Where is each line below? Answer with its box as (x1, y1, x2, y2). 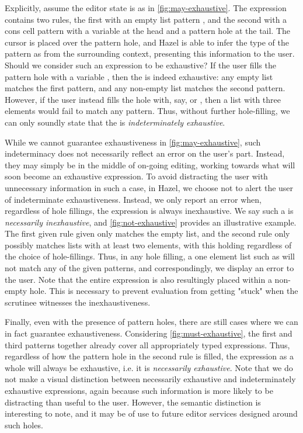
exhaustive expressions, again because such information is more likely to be (5, 384, 273, 396)
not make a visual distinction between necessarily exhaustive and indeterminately (5, 373, 296, 385)
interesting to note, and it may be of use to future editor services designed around (5, 407, 298, 420)
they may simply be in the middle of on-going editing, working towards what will (5, 158, 295, 171)
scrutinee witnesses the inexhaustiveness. (5, 296, 151, 308)
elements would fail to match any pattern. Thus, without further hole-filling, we (5, 105, 290, 117)
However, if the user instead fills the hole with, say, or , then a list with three (5, 93, 281, 105)
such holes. (5, 418, 43, 431)
